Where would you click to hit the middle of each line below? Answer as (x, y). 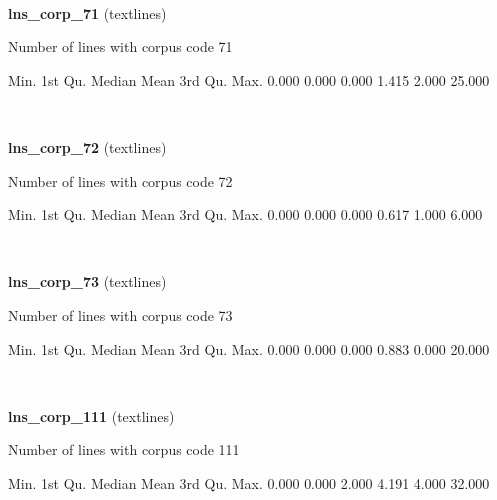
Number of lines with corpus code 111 (124, 449)
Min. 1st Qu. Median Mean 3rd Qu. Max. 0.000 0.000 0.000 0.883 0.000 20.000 (249, 348)
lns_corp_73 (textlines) (87, 281)
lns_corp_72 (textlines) (87, 146)
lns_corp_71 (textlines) (87, 12)
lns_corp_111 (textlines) (91, 415)
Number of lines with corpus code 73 (120, 314)
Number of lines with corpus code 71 (120, 46)
